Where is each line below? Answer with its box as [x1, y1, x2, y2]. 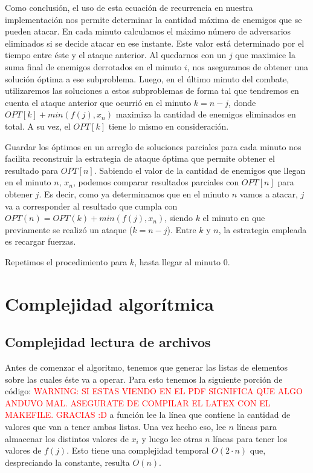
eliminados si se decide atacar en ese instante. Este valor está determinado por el [5, 36, 305, 49]
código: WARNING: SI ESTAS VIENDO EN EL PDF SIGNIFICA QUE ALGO [5, 385, 303, 397]
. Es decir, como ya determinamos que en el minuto [39, 187, 229, 200]
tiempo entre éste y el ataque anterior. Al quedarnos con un [5, 48, 227, 61]
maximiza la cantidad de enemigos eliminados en [115, 108, 296, 121]
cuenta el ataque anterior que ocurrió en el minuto [5, 96, 192, 108]
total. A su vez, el [5, 119, 71, 132]
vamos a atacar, [239, 187, 298, 200]
